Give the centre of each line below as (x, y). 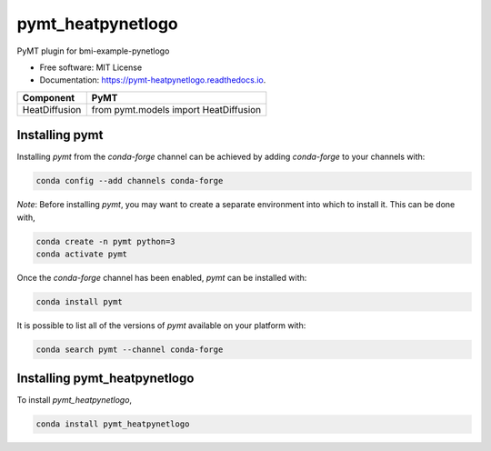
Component (49, 97)
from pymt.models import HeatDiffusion (176, 109)
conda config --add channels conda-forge (130, 181)
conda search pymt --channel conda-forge (130, 349)
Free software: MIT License (91, 67)
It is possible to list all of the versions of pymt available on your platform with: (161, 325)
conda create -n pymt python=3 (106, 241)
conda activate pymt (81, 254)
